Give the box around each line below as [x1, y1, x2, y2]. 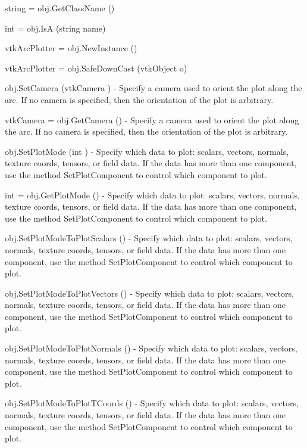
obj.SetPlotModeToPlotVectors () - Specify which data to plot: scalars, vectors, [5, 287, 294, 299]
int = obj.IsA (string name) [5, 21, 106, 34]
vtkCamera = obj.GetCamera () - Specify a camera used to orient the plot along [5, 113, 299, 126]
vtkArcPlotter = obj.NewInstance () [5, 42, 137, 54]
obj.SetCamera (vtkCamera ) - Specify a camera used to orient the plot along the [5, 82, 302, 94]
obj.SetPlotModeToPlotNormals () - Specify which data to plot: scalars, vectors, [5, 342, 297, 354]
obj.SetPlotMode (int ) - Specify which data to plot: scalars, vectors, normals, [5, 145, 289, 157]
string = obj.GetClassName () [5, 2, 115, 14]
